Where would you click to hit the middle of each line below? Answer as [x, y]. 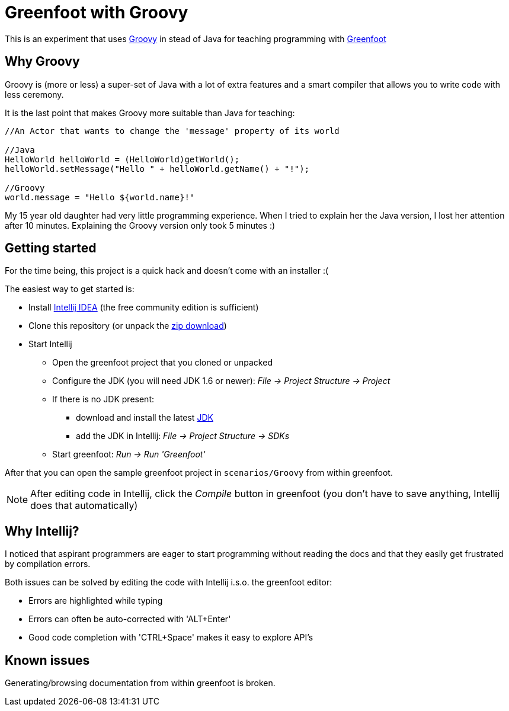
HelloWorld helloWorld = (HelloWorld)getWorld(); [122, 159]
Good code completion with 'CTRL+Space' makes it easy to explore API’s [171, 638]
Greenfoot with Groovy [97, 12]
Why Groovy [42, 62]
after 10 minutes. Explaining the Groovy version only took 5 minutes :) [140, 225]
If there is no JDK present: [103, 399]
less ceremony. [34, 94]
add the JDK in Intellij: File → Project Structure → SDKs [183, 436]
